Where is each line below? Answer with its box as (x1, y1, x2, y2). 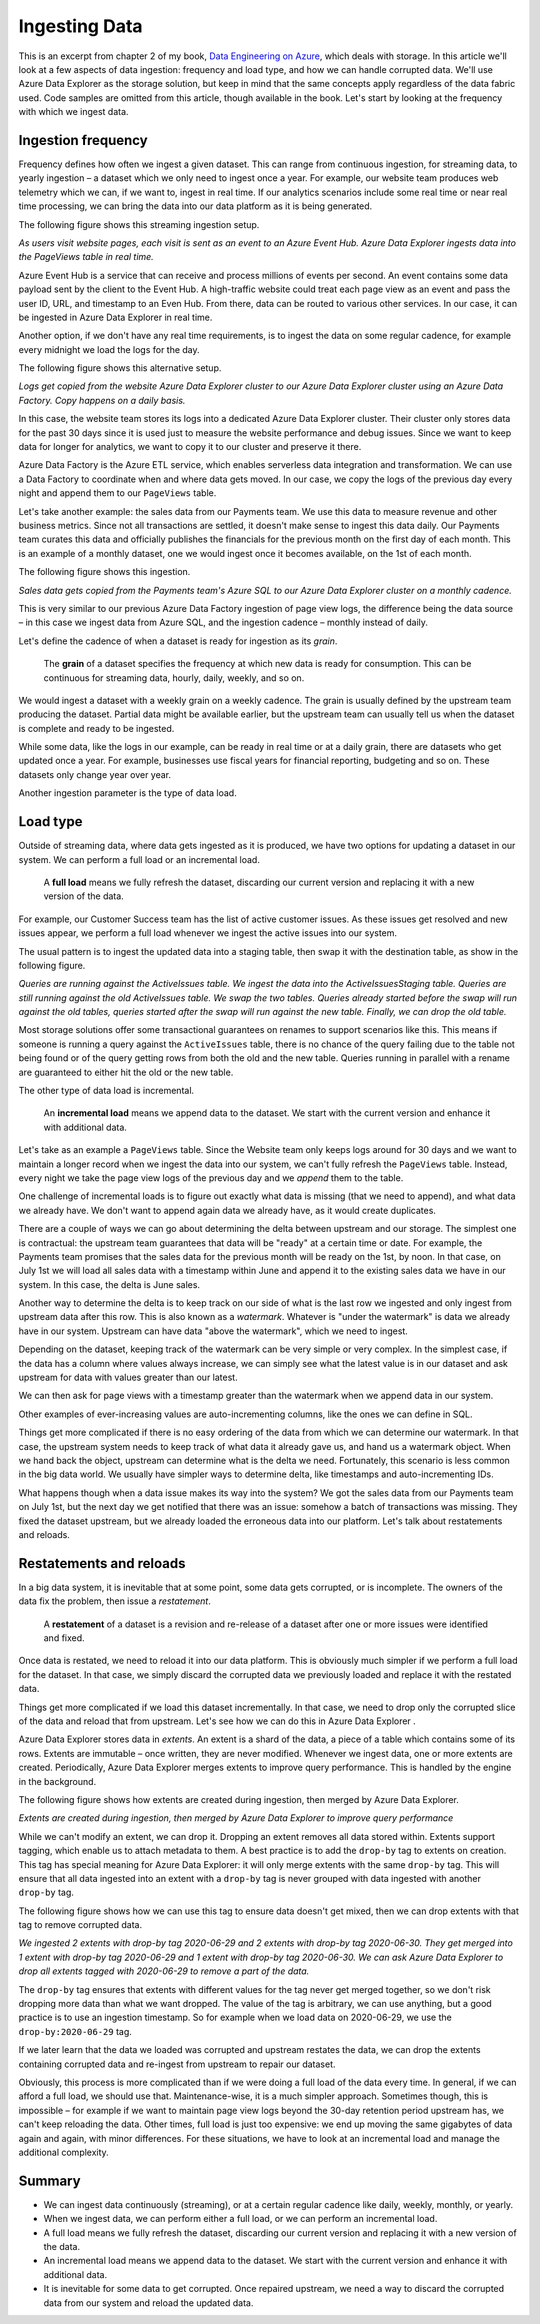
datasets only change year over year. (18, 768, 172, 780)
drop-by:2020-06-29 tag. (18, 2025, 132, 2037)
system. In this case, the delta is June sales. (18, 1278, 200, 1290)
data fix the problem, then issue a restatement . (18, 1595, 212, 1607)
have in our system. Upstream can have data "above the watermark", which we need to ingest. (18, 1325, 409, 1337)
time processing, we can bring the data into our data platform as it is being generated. (18, 200, 373, 212)
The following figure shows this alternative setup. (18, 362, 222, 374)
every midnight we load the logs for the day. (18, 343, 200, 355)
